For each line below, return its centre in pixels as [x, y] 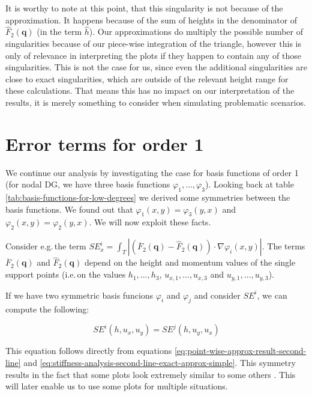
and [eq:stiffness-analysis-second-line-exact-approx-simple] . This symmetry [160, 363]
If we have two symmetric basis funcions [79, 295]
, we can [272, 295]
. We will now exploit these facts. [150, 222]
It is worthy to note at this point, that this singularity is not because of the [144, 8]
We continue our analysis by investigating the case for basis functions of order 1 [152, 172]
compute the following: [47, 309]
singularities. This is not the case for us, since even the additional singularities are [156, 67]
